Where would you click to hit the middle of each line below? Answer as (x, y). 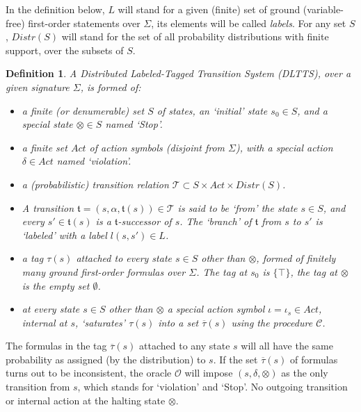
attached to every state (124, 258)
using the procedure (272, 322)
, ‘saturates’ (100, 322)
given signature (38, 86)
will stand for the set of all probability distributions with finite (195, 36)
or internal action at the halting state (86, 400)
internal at (45, 322)
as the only (305, 373)
